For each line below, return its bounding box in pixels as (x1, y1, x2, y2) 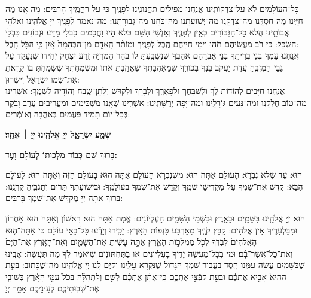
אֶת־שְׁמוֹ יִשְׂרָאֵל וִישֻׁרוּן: (5, 72, 80, 85)
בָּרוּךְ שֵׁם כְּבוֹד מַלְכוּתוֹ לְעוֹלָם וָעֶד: (5, 148, 117, 160)
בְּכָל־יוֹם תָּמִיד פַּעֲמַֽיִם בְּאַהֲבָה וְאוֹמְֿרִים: (5, 108, 130, 120)
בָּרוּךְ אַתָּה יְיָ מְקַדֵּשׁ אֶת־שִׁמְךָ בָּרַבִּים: (5, 191, 123, 204)
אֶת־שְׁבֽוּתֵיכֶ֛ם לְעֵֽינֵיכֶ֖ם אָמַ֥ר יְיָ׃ (5, 282, 100, 294)
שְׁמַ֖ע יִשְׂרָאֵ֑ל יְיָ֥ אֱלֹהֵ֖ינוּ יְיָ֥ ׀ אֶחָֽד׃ (5, 127, 111, 140)
